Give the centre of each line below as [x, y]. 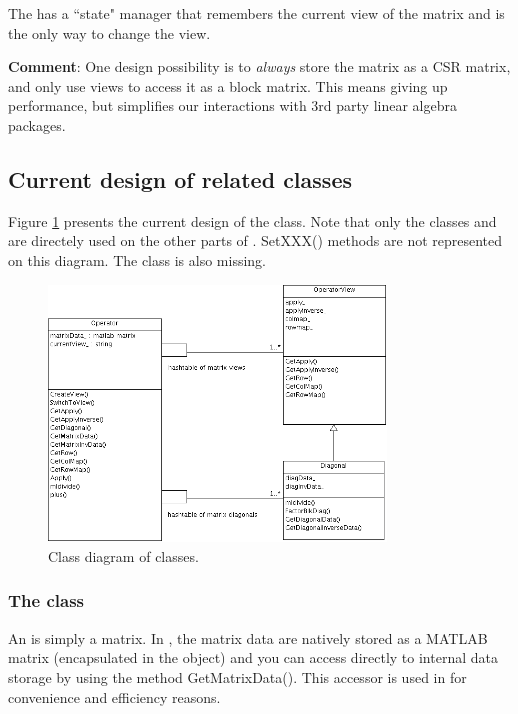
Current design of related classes [180, 178]
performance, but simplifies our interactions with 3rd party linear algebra [232, 105]
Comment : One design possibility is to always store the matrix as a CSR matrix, [259, 66]
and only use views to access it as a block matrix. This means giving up [228, 85]
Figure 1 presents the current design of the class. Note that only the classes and [252, 220]
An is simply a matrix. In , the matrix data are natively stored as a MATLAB [248, 637]
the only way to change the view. [109, 32]
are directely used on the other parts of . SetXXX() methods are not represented [255, 240]
